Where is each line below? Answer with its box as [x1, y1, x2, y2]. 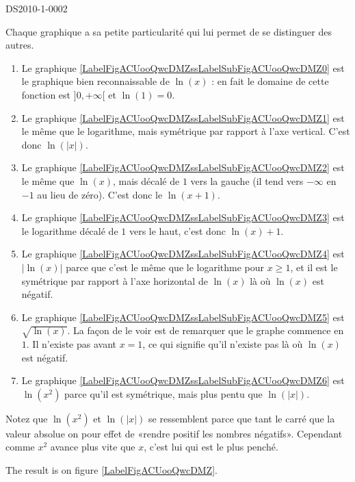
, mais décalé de [112, 173, 180, 188]
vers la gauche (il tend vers [190, 173, 304, 188]
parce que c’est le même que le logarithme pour [66, 259, 265, 274]
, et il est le [290, 259, 338, 274]
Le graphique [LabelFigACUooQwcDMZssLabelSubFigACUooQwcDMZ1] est [21, 110, 345, 125]
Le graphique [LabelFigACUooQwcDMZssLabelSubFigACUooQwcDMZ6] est [21, 373, 345, 388]
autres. [5, 38, 34, 52]
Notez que [5, 411, 48, 425]
